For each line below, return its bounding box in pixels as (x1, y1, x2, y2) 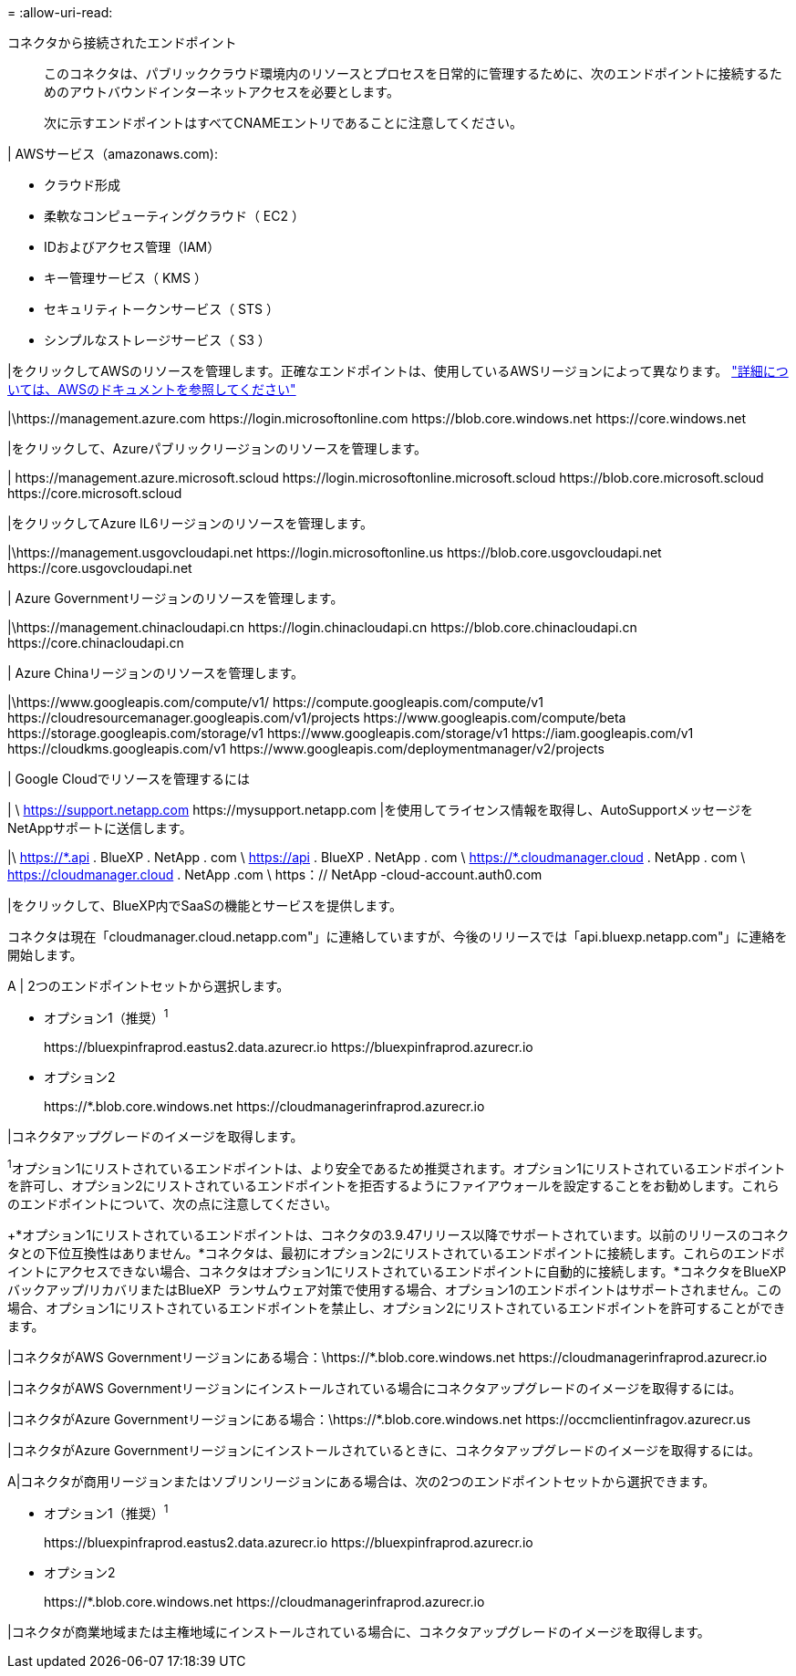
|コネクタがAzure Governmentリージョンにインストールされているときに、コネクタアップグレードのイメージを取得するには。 (7, 1442, 761, 1459)
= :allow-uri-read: (7, 5, 113, 20)
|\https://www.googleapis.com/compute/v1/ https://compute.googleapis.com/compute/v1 (7, 694, 543, 710)
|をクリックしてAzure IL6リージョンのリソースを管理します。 (7, 515, 374, 531)
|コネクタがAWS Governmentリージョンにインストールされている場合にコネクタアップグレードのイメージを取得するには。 (7, 1380, 742, 1397)
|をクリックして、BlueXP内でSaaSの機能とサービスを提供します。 (7, 898, 402, 913)
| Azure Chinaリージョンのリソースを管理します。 (7, 665, 305, 681)
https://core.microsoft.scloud (7, 485, 182, 501)
